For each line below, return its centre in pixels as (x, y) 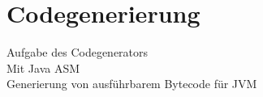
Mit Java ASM (43, 67)
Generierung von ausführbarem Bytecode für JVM (132, 84)
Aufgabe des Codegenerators (78, 52)
